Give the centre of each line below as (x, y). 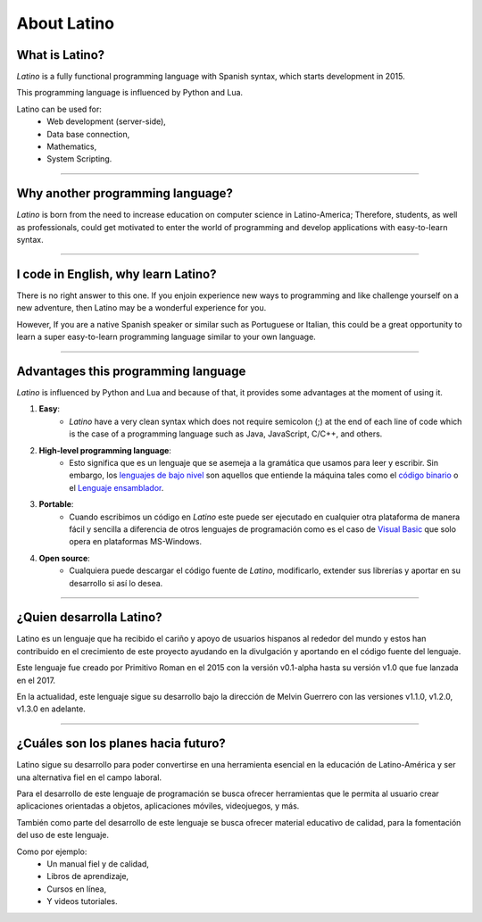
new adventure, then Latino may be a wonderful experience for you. (141, 308)
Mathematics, (72, 146)
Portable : (56, 504)
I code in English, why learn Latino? (116, 274)
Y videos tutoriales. (82, 901)
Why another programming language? (125, 193)
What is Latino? (61, 55)
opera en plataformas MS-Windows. (136, 542)
